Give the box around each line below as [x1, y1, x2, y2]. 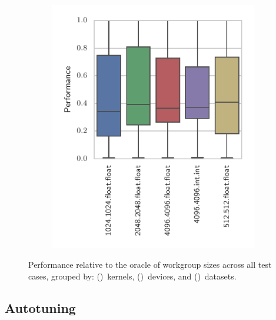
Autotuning [5, 298, 76, 316]
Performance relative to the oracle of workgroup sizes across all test [28, 258, 272, 271]
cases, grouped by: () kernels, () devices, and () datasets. [28, 270, 237, 282]
